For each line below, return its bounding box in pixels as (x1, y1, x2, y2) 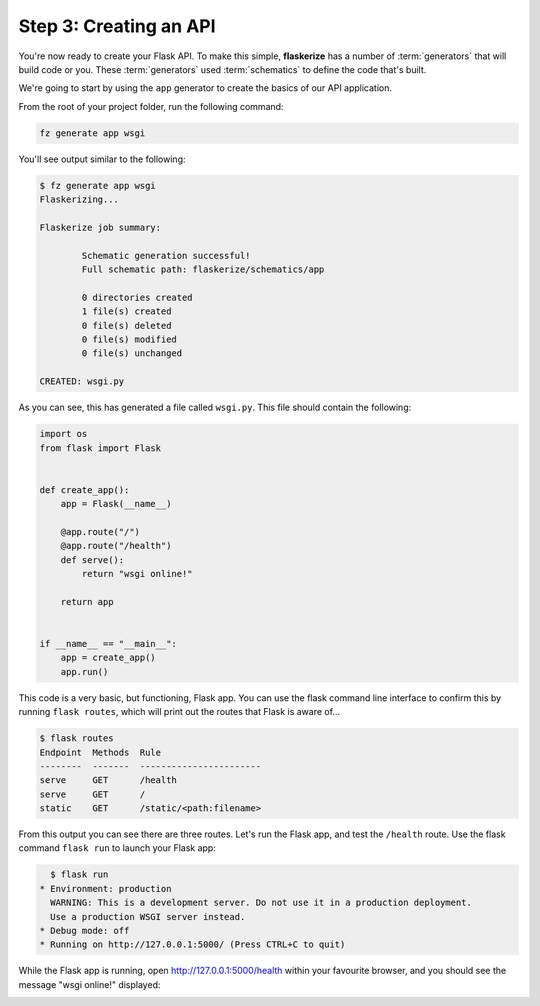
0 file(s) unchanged (81, 348, 183, 359)
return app (60, 596, 114, 607)
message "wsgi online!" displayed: (18, 978, 161, 990)
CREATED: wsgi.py (39, 376, 125, 387)
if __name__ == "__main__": (39, 638, 177, 649)
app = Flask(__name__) (60, 498, 172, 510)
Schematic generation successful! (81, 250, 251, 261)
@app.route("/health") (60, 540, 172, 552)
